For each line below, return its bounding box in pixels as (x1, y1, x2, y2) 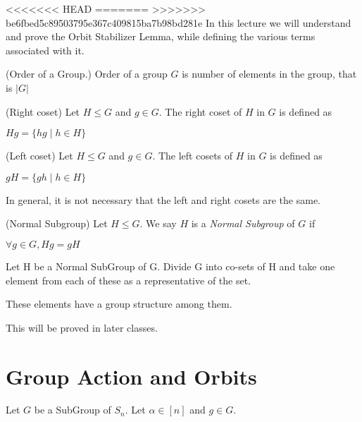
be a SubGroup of (34, 402, 111, 417)
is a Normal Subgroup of (191, 216, 295, 231)
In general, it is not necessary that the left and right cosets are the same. (6, 192, 321, 207)
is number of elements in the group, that (182, 66, 357, 81)
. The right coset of (158, 104, 242, 119)
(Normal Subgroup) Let (6, 216, 108, 231)
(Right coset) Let (6, 104, 80, 119)
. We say (139, 216, 177, 231)
